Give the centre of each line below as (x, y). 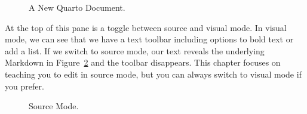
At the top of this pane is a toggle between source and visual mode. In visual (146, 27)
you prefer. (24, 86)
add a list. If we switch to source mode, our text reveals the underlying (135, 50)
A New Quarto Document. (77, 7)
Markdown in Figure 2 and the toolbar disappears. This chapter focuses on (143, 62)
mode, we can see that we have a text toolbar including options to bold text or (149, 39)
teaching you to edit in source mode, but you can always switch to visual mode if (153, 74)
